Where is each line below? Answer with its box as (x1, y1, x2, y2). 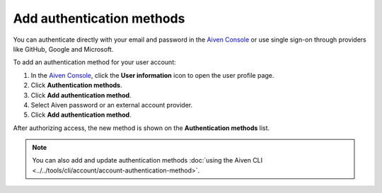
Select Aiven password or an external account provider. (30, 100, 193, 109)
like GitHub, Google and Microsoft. (13, 45, 114, 53)
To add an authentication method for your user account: (13, 58, 176, 66)
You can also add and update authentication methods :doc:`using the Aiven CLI (32, 156, 263, 165)
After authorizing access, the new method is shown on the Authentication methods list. (13, 124, 270, 132)
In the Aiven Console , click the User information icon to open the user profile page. (30, 71, 274, 79)
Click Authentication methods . (30, 81, 122, 90)
